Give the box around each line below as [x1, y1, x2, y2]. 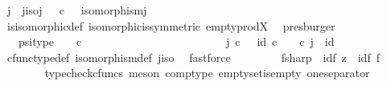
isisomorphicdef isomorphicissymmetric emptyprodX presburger [6, 17, 336, 34]
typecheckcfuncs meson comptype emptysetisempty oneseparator [44, 64, 370, 81]
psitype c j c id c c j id [18, 33, 335, 50]
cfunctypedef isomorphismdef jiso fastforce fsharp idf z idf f [6, 48, 380, 65]
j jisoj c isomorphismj [6, 2, 147, 18]
